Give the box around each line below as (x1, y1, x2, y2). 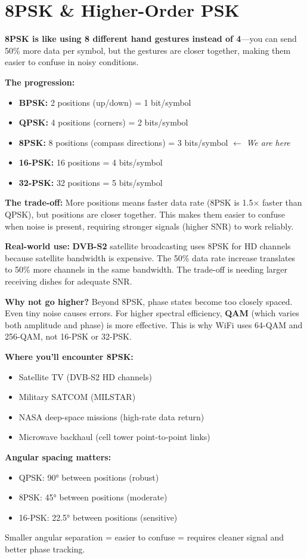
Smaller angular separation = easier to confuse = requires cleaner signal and (5, 531, 284, 543)
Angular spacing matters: (5, 450, 111, 463)
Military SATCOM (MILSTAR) (18, 390, 136, 403)
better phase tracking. (5, 542, 85, 555)
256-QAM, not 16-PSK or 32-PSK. (5, 330, 132, 343)
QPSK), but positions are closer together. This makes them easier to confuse (5, 208, 285, 221)
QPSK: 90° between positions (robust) (18, 471, 159, 483)
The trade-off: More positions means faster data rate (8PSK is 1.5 (5, 196, 253, 209)
